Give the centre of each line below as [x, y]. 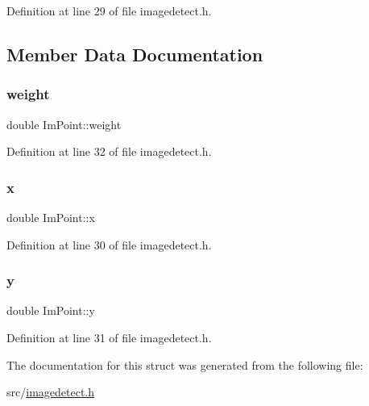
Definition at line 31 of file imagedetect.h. [109, 337]
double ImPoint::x [51, 217]
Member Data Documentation [135, 54]
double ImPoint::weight [64, 124]
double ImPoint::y [51, 310]
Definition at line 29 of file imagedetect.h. [109, 10]
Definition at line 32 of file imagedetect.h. [109, 151]
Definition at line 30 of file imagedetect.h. [109, 244]
